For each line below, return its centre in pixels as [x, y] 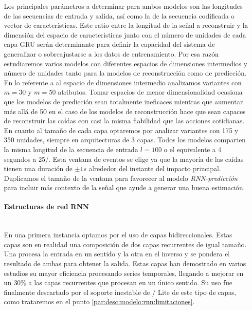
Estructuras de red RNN [46, 206]
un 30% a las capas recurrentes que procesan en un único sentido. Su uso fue [118, 282]
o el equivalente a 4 [193, 149]
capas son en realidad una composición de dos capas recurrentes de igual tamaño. [125, 244]
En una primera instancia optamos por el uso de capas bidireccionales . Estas [118, 235]
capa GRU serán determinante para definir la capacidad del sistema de [109, 44]
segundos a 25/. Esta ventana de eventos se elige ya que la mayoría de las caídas [124, 159]
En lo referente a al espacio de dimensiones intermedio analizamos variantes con [123, 82]
